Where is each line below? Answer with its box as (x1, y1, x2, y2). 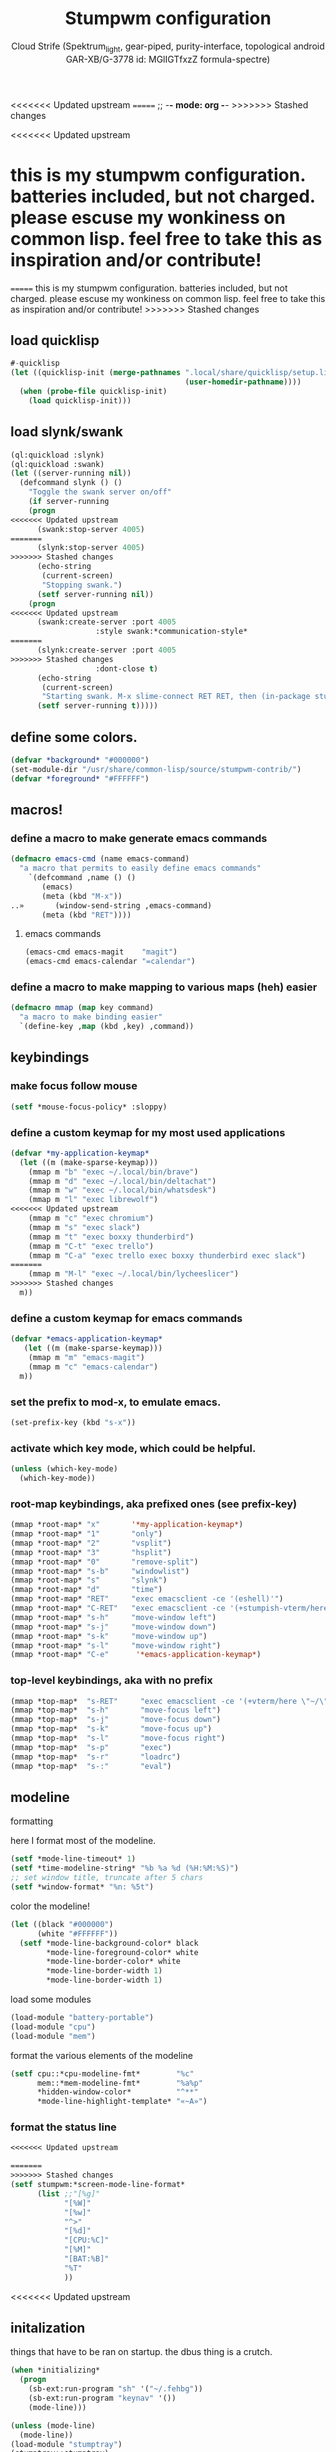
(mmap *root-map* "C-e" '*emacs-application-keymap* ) (10, 1650, 262, 1660)
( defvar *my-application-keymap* (10, 1148, 150, 1158)
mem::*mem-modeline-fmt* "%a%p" (36, 2078, 203, 2088)
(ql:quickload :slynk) (10, 450, 105, 460)
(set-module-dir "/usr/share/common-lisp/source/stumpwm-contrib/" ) (10, 764, 302, 774)
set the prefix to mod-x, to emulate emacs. (10, 1395, 222, 1409)
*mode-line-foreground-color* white (46, 1947, 199, 1957)
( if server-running (28, 497, 110, 507)
